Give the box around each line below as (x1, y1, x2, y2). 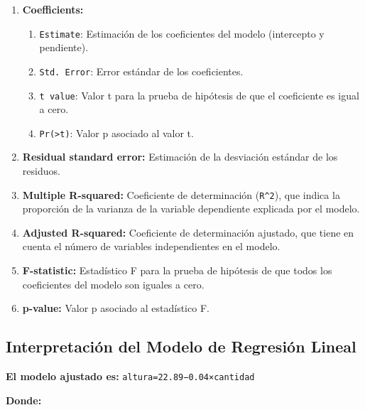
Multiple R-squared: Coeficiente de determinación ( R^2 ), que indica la (22, 187, 340, 202)
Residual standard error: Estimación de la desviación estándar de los (22, 149, 338, 164)
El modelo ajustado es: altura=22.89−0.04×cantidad (6, 369, 255, 384)
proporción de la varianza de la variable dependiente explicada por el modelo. (22, 201, 360, 216)
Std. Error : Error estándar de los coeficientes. (39, 63, 244, 78)
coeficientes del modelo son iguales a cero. (22, 276, 205, 291)
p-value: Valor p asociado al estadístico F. (22, 301, 209, 315)
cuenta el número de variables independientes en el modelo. (22, 239, 280, 254)
